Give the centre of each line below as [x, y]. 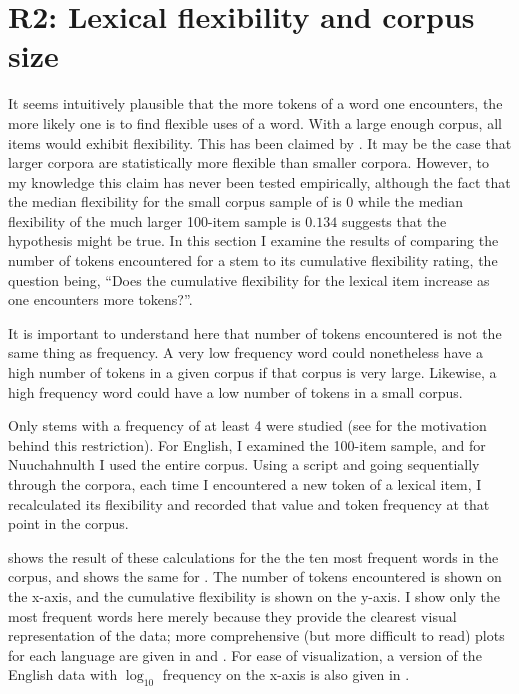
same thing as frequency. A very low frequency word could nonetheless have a [245, 352]
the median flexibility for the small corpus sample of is [175, 201]
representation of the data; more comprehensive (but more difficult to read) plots [256, 635]
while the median [410, 201]
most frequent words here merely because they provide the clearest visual [232, 615]
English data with [63, 674]
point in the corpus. [68, 523]
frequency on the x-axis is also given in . [286, 674]
